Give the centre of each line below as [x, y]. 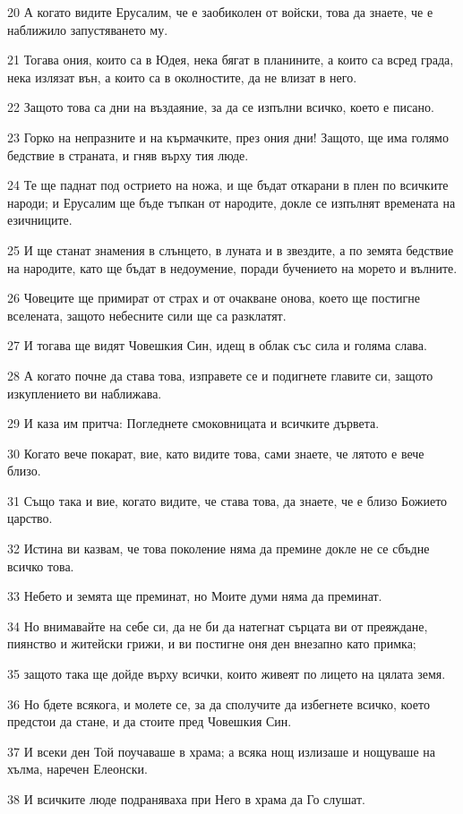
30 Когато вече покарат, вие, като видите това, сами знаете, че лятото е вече [216, 453]
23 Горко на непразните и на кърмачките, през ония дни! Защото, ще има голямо [228, 137]
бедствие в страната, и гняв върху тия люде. [128, 154]
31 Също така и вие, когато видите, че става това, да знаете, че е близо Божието [227, 500]
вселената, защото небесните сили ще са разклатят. [147, 315]
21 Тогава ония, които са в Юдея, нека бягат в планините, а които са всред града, [231, 60]
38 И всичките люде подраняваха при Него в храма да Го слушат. [186, 799]
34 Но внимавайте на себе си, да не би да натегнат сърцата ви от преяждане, [218, 625]
